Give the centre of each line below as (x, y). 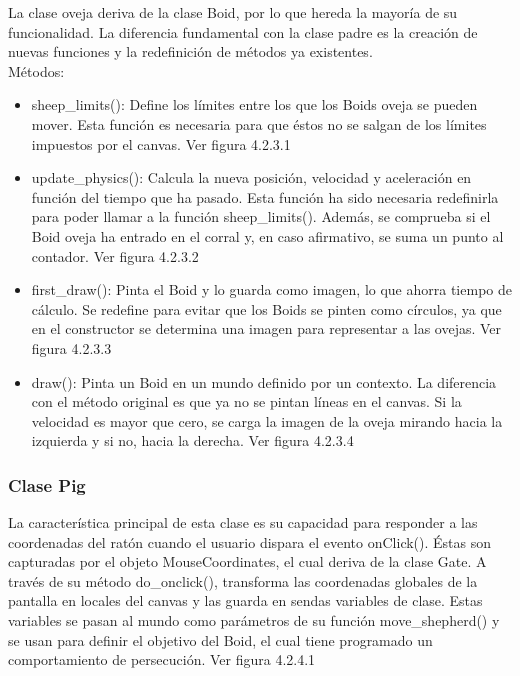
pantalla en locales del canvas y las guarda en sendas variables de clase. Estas (245, 600)
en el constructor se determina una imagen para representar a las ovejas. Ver (266, 328)
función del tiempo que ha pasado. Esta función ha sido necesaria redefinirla (265, 196)
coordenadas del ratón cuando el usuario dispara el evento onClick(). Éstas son (250, 541)
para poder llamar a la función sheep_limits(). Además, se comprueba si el (261, 216)
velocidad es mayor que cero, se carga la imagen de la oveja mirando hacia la (267, 420)
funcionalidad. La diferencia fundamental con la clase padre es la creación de (243, 31)
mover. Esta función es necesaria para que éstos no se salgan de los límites (259, 123)
